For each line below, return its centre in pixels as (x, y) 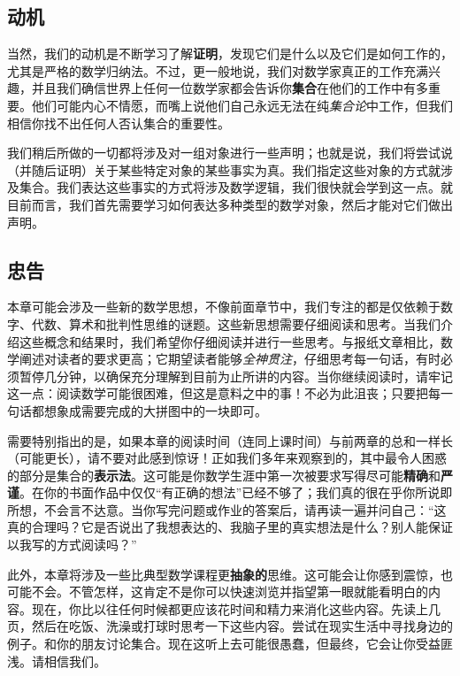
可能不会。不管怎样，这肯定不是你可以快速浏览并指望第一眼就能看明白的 (218, 591)
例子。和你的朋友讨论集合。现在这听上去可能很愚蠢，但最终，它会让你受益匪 (230, 644)
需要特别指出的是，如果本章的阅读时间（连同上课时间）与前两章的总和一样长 (230, 440)
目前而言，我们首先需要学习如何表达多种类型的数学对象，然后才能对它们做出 (230, 204)
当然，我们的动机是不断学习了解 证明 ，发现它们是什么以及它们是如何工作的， (230, 54)
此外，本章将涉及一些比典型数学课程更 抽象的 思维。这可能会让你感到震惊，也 (230, 574)
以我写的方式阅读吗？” (72, 545)
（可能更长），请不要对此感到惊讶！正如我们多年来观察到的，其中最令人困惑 (227, 458)
